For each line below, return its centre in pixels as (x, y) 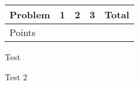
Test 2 (16, 76)
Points (23, 32)
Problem (30, 14)
